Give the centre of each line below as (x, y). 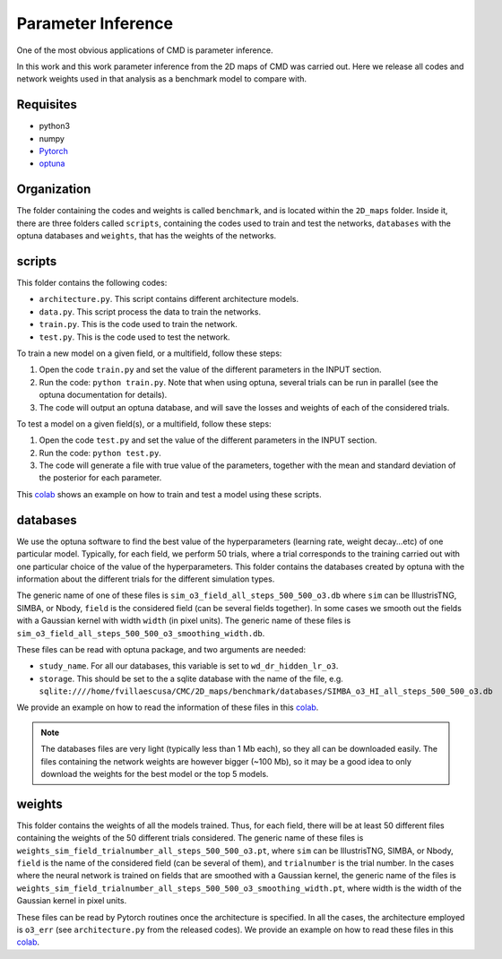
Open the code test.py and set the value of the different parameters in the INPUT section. (208, 440)
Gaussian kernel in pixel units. (72, 901)
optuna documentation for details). (103, 395)
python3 (55, 126)
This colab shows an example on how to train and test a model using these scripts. (169, 494)
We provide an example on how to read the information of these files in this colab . (168, 707)
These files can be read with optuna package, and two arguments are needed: (161, 649)
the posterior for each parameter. (100, 478)
